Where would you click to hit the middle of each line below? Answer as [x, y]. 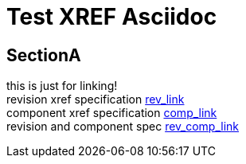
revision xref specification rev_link [96, 100]
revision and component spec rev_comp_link [123, 127]
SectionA [44, 55]
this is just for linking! [62, 86]
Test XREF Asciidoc [112, 17]
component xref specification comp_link [112, 113]
